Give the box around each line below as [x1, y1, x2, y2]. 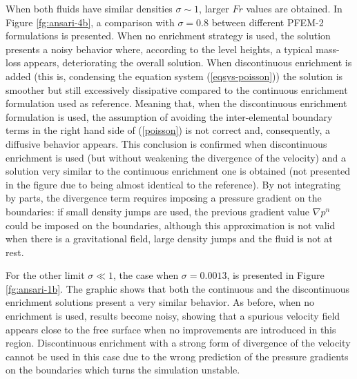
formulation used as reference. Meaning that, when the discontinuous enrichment [6, 96, 347, 110]
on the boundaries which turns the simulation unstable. [6, 362, 240, 377]
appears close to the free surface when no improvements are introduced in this [6, 322, 336, 336]
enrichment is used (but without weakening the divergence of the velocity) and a [6, 150, 346, 164]
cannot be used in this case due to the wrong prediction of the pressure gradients [6, 349, 349, 363]
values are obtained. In [246, 1, 342, 15]
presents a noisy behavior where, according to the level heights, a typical [6, 41, 313, 56]
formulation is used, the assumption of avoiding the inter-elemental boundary [6, 109, 333, 124]
